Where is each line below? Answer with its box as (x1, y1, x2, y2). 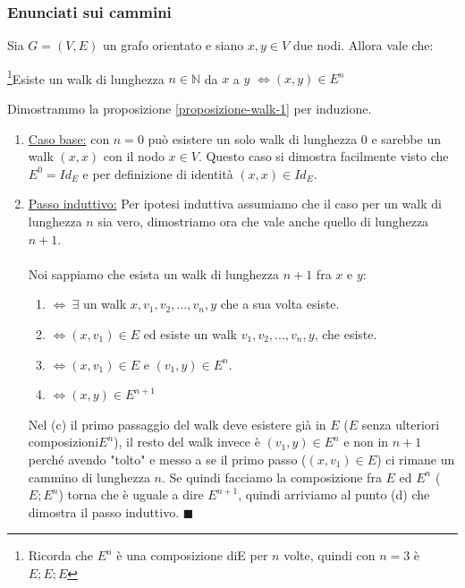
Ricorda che (28, 546, 93, 565)
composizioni (28, 432, 99, 451)
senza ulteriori (361, 414, 440, 433)
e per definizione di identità (82, 164, 233, 183)
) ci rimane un (376, 449, 455, 468)
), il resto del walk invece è (114, 432, 260, 451)
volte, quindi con (283, 546, 376, 565)
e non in (343, 432, 389, 451)
